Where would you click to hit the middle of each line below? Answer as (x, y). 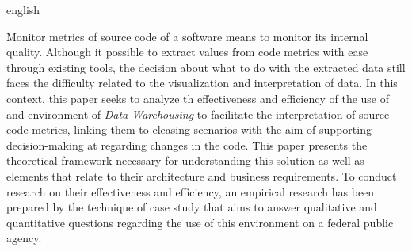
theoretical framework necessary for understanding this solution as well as (185, 160)
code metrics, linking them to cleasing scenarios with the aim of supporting (189, 129)
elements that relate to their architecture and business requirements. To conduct (202, 175)
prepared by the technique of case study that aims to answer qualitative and (192, 207)
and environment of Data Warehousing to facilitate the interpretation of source (198, 114)
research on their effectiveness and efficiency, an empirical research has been (191, 191)
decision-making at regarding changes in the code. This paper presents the (187, 145)
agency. (24, 238)
